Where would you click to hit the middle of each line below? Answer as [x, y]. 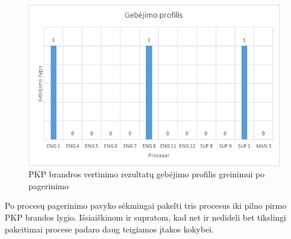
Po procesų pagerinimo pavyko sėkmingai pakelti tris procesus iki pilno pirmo [146, 205]
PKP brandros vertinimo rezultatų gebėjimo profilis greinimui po [147, 174]
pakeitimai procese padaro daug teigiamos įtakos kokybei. [109, 229]
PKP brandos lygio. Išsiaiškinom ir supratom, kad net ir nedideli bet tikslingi [145, 217]
